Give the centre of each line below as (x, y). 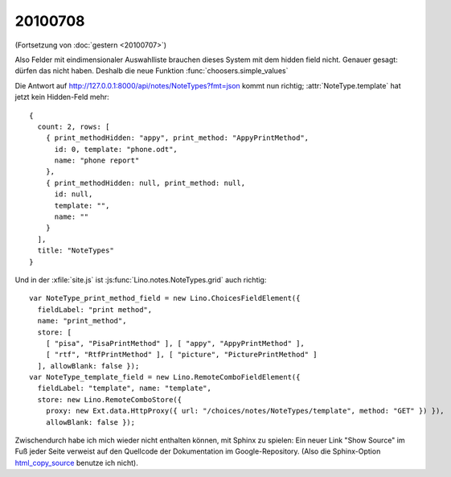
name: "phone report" (97, 160)
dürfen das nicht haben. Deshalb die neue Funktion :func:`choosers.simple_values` (152, 71)
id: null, (74, 194)
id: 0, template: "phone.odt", (116, 149)
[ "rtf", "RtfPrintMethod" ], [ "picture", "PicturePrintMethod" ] (181, 355)
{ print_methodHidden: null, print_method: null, (145, 183)
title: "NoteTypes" (76, 251)
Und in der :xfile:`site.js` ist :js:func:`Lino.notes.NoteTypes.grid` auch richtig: (141, 280)
